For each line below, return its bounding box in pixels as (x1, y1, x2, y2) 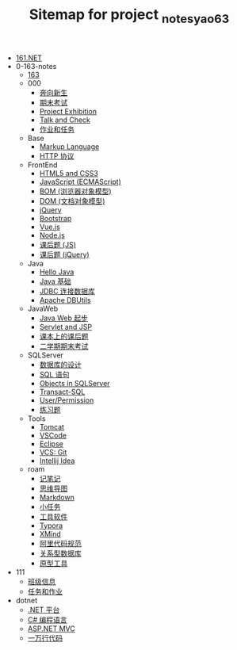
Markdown (39, 492, 75, 502)
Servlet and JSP (39, 322, 93, 331)
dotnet (15, 595, 38, 605)
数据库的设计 (39, 359, 82, 369)
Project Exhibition (39, 106, 97, 116)
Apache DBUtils (39, 295, 91, 304)
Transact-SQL (39, 387, 86, 396)
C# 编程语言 (27, 614, 67, 624)
